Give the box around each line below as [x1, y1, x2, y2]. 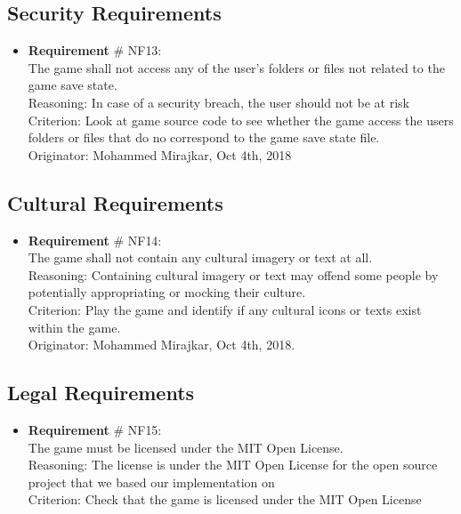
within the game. [28, 317, 121, 336]
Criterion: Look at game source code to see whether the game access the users [28, 110, 454, 129]
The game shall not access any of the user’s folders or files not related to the [28, 58, 445, 76]
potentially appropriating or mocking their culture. [28, 283, 306, 301]
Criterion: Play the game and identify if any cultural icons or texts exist [28, 300, 422, 318]
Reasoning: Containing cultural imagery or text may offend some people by [28, 265, 439, 284]
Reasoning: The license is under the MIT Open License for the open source [28, 455, 438, 474]
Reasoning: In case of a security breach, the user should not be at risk [28, 92, 409, 111]
